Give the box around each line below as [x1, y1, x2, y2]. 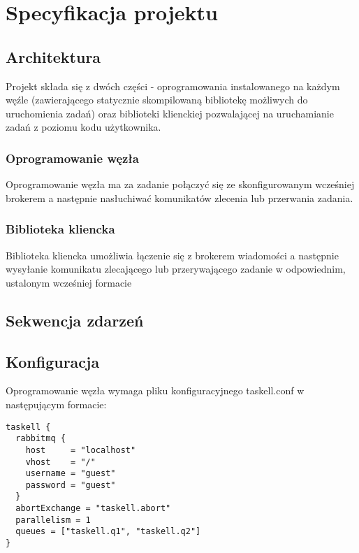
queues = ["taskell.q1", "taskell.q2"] [15, 526, 201, 537]
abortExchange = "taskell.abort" [15, 503, 171, 514]
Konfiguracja [6, 350, 100, 372]
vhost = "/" [25, 457, 96, 467]
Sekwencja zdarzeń [6, 309, 144, 331]
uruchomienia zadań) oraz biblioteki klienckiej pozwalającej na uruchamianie [6, 106, 334, 120]
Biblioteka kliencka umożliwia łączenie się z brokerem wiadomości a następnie [6, 247, 339, 262]
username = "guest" [25, 468, 116, 479]
